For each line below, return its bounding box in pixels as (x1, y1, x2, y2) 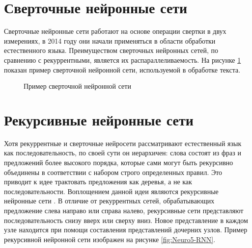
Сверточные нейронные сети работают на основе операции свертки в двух (4, 26, 226, 36)
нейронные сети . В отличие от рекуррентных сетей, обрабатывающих (4, 196, 215, 206)
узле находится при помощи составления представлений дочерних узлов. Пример (4, 224, 248, 235)
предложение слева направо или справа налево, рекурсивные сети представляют (4, 205, 244, 215)
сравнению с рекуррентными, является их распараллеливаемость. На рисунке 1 (4, 54, 241, 65)
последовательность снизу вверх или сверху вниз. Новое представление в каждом (4, 215, 248, 225)
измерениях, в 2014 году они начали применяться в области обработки (4, 35, 216, 46)
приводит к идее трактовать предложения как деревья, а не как (4, 176, 192, 187)
